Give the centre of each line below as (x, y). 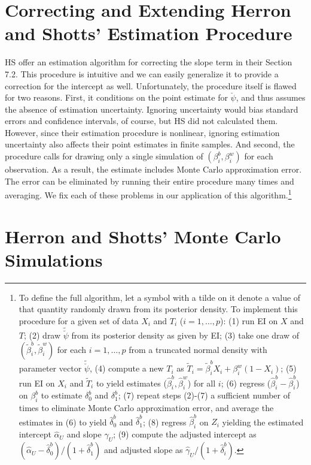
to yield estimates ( (131, 383)
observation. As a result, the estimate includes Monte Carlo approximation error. (153, 169)
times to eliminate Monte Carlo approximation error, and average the (146, 408)
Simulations (54, 259)
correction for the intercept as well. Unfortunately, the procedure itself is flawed (151, 85)
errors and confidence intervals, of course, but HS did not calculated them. (141, 121)
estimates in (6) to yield (63, 422)
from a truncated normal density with (198, 349)
